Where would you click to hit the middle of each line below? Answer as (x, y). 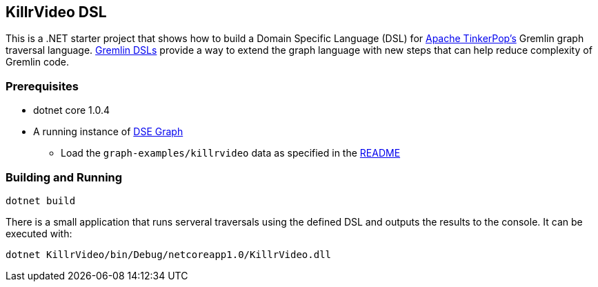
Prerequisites (42, 86)
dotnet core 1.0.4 (71, 110)
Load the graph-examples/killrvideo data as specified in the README (231, 153)
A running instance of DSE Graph (108, 132)
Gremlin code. (38, 62)
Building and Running (64, 177)
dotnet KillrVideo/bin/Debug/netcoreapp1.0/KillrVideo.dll (169, 254)
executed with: (39, 233)
